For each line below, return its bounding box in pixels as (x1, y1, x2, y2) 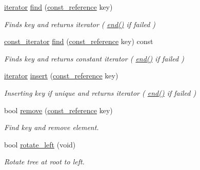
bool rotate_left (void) (4, 139, 76, 150)
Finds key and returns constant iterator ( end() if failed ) (4, 53, 184, 63)
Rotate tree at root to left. (4, 156, 85, 167)
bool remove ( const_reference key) (4, 104, 113, 115)
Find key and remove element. (4, 122, 99, 133)
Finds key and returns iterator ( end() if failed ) (4, 18, 156, 29)
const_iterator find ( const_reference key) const (4, 36, 153, 47)
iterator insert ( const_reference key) (4, 70, 118, 81)
